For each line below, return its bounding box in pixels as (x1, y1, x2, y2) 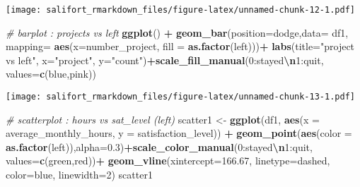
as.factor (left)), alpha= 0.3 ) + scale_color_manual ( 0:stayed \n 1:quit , (6, 139, 313, 154)
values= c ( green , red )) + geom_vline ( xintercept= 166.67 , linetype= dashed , (6, 153, 330, 168)
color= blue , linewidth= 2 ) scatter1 (6, 167, 153, 182)
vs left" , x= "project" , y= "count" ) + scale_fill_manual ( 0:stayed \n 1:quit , (6, 52, 324, 67)
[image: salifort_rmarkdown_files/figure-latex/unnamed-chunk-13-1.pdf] (6, 92, 355, 102)
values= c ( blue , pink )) (6, 66, 96, 81)
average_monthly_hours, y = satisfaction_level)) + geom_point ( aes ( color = (6, 126, 352, 140)
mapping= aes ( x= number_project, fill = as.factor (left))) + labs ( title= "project (6, 39, 355, 54)
